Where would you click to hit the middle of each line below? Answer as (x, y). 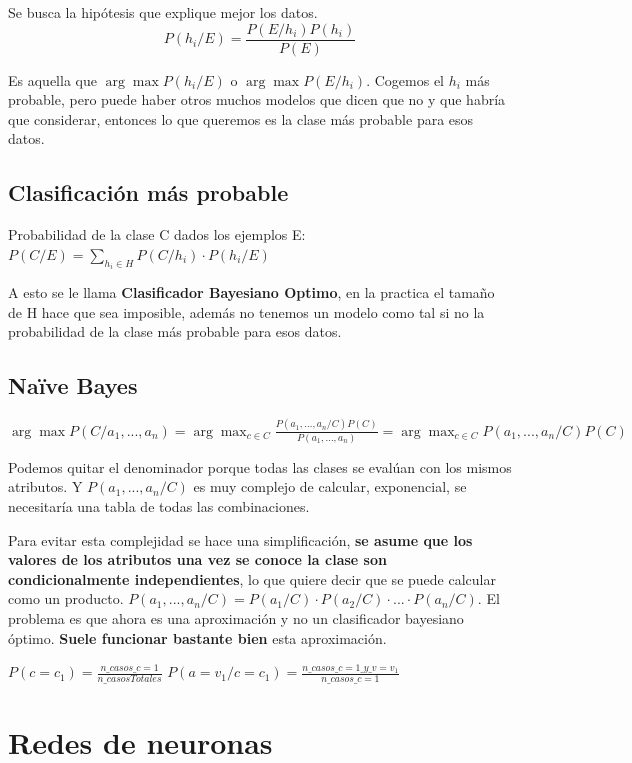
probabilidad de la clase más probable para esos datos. (175, 331)
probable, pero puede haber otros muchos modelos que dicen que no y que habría (257, 99)
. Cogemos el (405, 79)
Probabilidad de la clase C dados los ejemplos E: (157, 234)
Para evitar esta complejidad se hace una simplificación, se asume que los (240, 539)
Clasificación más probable (148, 192)
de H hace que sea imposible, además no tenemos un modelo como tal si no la (246, 311)
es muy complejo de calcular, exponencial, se (330, 486)
